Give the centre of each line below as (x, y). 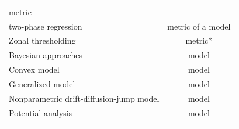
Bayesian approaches (46, 55)
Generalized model (42, 83)
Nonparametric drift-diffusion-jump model (84, 98)
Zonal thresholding (42, 40)
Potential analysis (41, 112)
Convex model (34, 69)
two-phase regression (46, 26)
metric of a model (199, 26)
